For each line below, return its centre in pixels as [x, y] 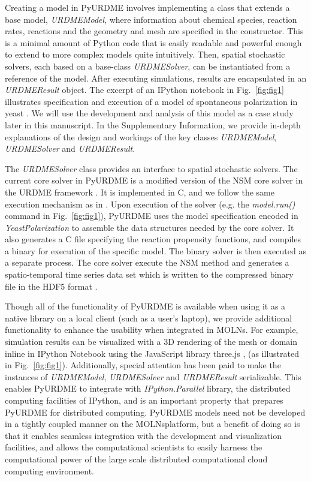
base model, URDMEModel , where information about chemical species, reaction [151, 19]
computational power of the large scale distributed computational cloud [136, 459]
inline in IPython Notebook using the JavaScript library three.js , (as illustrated [152, 353]
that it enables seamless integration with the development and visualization [144, 435]
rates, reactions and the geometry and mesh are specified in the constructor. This [154, 31]
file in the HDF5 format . [51, 286]
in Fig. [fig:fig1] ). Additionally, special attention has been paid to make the [143, 365]
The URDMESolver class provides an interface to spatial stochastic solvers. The [151, 168]
